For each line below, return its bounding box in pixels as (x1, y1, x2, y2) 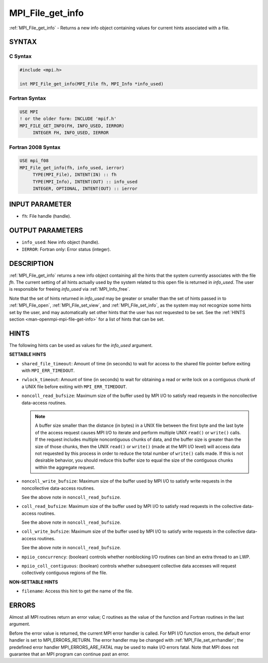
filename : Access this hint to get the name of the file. (21, 588, 134, 594)
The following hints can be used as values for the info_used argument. (9, 342, 153, 348)
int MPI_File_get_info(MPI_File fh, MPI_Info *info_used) (19, 81, 164, 86)
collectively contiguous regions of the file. (21, 570, 108, 576)
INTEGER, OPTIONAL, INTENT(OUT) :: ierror (32, 185, 137, 191)
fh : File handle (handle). (21, 213, 71, 219)
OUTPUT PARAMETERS (9, 226, 83, 235)
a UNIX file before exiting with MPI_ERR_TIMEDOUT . (21, 383, 128, 390)
